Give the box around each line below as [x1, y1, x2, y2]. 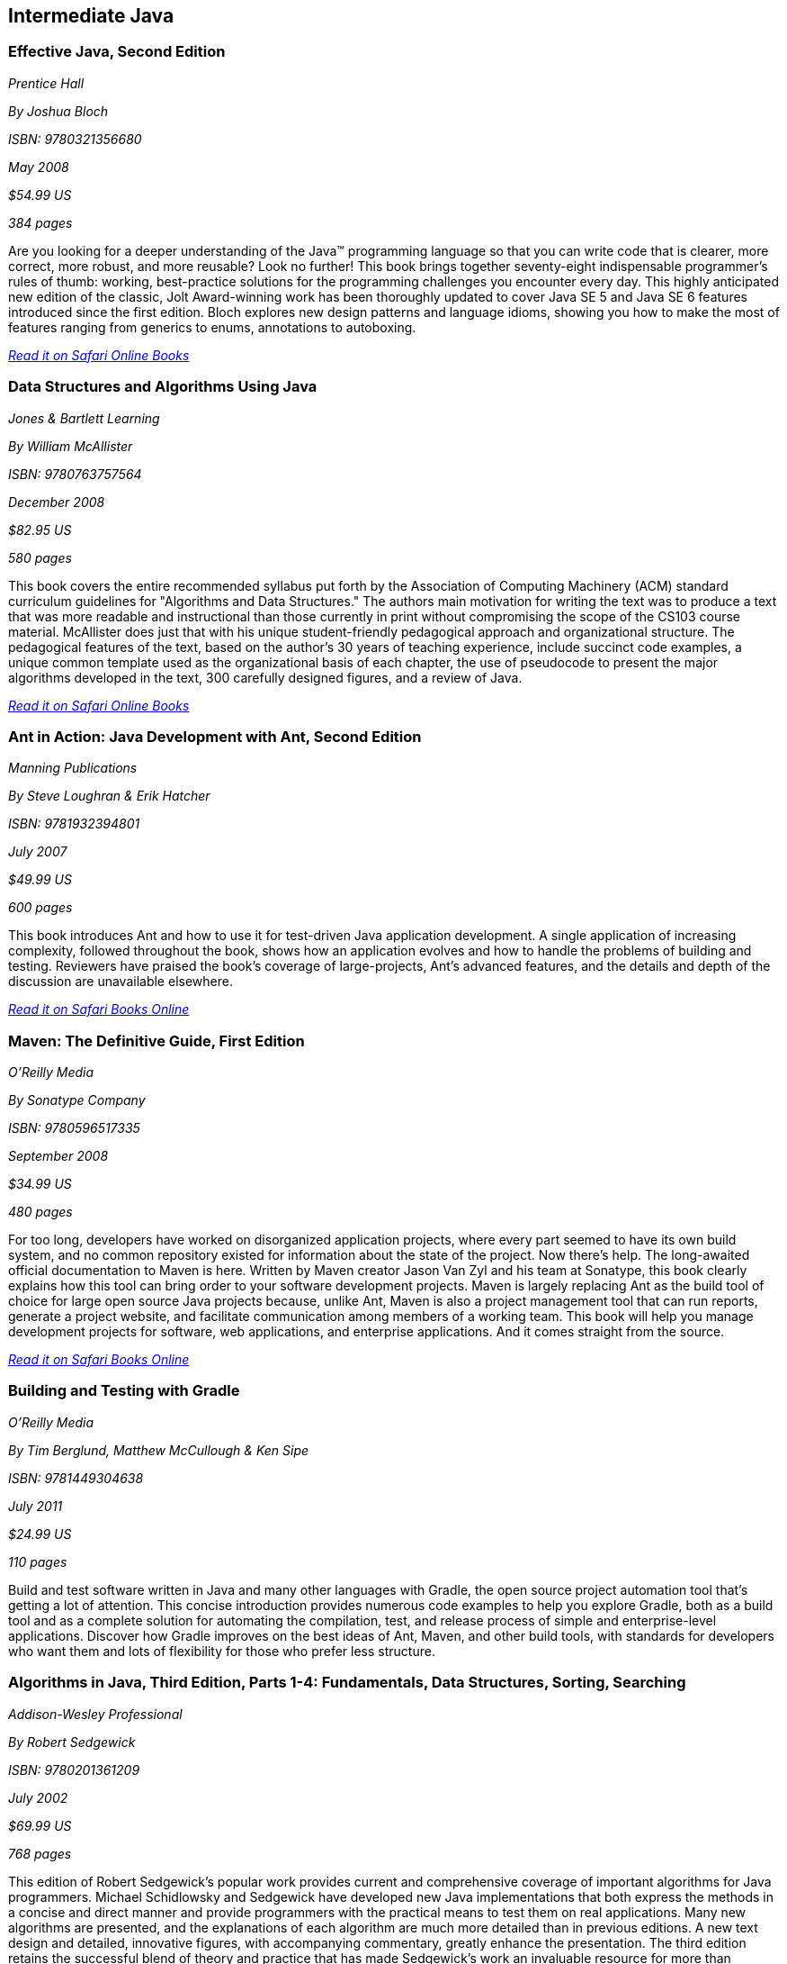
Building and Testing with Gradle [8, 1381, 240, 1400]
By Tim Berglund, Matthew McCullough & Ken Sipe [8, 1442, 309, 1458]
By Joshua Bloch [8, 103, 109, 119]
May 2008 [8, 158, 69, 175]
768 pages [8, 1845, 72, 1861]
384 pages [8, 214, 73, 231]
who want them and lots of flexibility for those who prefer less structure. [8, 1643, 435, 1659]
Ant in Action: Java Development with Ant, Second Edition [8, 727, 422, 746]
